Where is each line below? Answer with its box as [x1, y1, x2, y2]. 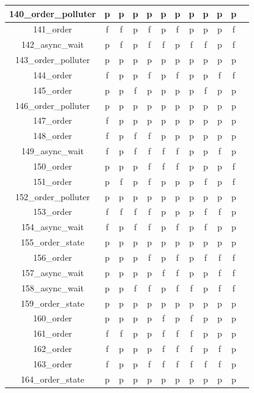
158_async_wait [21, 281, 84, 294]
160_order [33, 312, 72, 324]
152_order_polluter [15, 190, 90, 203]
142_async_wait [21, 38, 84, 51]
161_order [33, 327, 72, 340]
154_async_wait [21, 220, 84, 233]
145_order [33, 83, 72, 96]
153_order [33, 205, 72, 218]
